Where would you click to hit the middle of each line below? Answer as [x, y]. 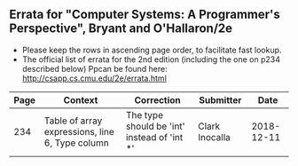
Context [81, 99]
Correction [158, 99]
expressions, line [79, 131]
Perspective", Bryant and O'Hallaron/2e [121, 29]
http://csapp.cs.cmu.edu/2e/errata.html [94, 78]
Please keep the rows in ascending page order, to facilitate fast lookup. [152, 50]
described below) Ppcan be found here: [95, 68]
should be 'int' [155, 126]
